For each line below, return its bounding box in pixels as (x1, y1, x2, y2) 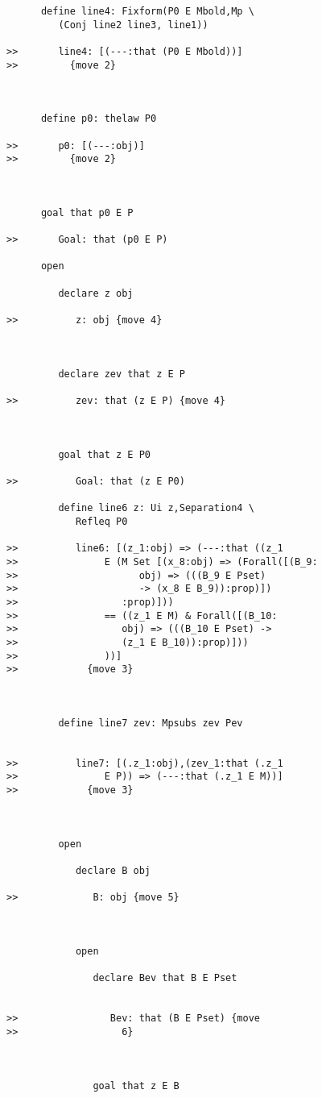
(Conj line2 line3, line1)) (58, 19, 208, 31)
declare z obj (58, 287, 134, 299)
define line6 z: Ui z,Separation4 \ (58, 502, 254, 514)
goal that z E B (93, 1079, 180, 1092)
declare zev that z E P (58, 368, 185, 380)
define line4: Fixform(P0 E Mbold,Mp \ (40, 6, 254, 17)
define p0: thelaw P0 (40, 113, 157, 125)
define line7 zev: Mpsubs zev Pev (58, 717, 243, 729)
